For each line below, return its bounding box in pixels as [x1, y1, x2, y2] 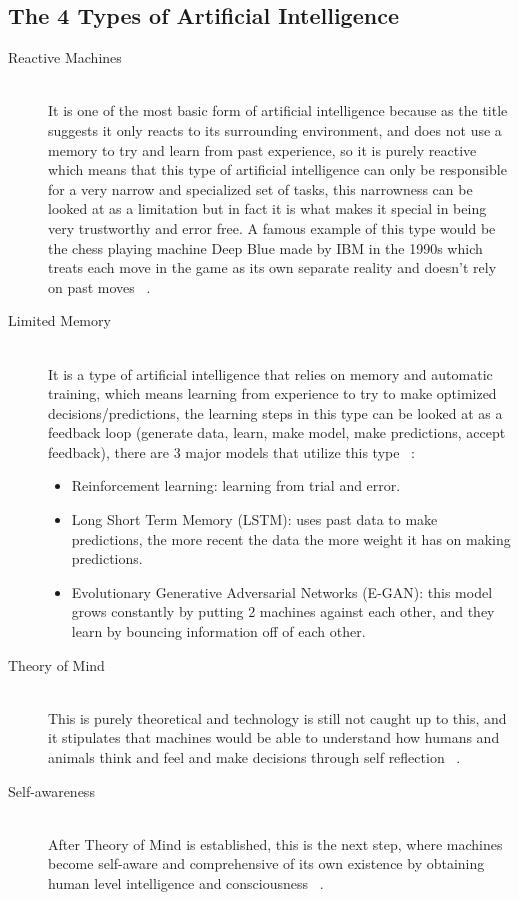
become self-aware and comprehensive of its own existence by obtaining [48, 853, 485, 874]
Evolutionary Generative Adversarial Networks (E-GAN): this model [71, 581, 493, 602]
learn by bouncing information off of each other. [71, 621, 366, 642]
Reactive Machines [8, 47, 122, 68]
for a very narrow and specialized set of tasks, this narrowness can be [48, 178, 473, 199]
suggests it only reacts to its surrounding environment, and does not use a [48, 119, 502, 140]
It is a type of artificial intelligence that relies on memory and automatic [48, 363, 493, 384]
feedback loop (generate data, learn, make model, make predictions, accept [48, 422, 506, 443]
